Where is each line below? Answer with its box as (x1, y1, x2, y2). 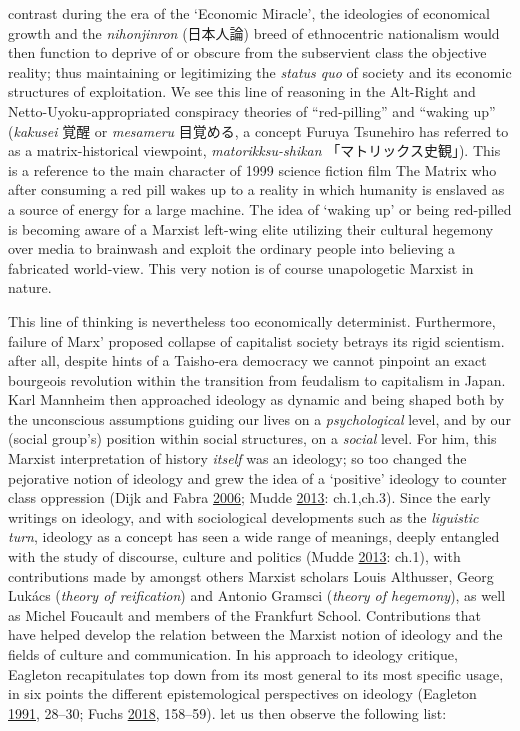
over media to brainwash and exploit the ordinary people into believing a (8, 238, 456, 259)
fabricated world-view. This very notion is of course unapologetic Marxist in (8, 257, 474, 278)
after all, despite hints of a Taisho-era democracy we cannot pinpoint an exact (8, 350, 487, 371)
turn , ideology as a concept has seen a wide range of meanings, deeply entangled (8, 526, 500, 547)
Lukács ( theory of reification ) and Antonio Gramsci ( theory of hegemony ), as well (8, 585, 506, 606)
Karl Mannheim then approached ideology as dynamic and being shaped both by (8, 389, 505, 410)
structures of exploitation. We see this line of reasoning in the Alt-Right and (8, 81, 476, 102)
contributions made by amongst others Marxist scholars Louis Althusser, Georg (8, 565, 494, 586)
